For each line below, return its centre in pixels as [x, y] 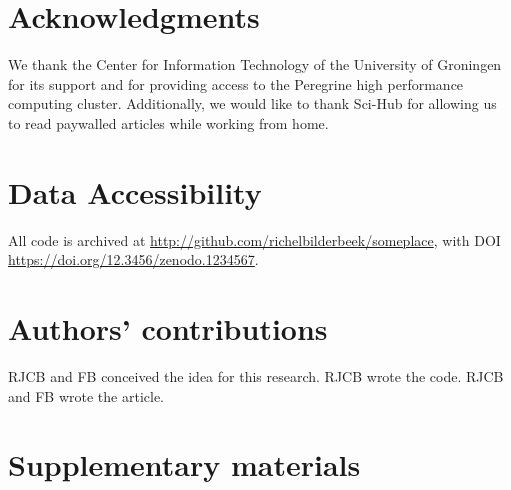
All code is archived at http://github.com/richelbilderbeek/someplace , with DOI [254, 239]
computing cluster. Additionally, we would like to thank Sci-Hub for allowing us [252, 103]
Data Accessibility [135, 191]
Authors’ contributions [168, 328]
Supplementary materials [184, 464]
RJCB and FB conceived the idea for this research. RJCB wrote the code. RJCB [256, 375]
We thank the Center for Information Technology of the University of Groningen [255, 64]
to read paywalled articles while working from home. [168, 122]
